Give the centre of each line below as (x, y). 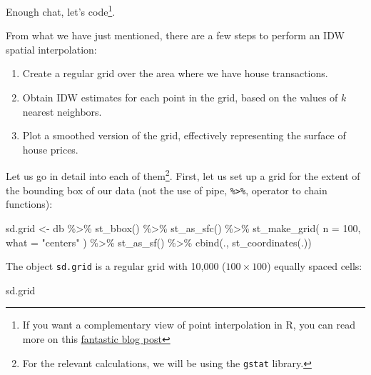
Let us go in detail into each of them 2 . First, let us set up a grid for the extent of (183, 175)
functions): (29, 204)
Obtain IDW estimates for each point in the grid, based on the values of (180, 97)
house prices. (50, 149)
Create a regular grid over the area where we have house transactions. (175, 73)
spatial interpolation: (51, 49)
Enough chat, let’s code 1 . (61, 10)
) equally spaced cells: (315, 266)
